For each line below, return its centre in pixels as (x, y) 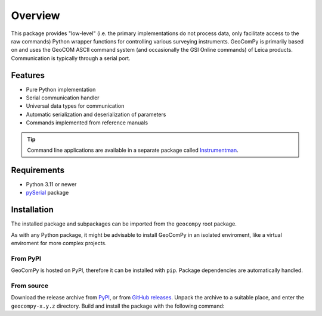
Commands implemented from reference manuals (87, 123)
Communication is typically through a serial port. (71, 58)
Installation (32, 210)
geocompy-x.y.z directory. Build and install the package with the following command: (118, 306)
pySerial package (47, 193)
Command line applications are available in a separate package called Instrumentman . (133, 150)
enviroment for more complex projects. (59, 243)
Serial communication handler (63, 98)
